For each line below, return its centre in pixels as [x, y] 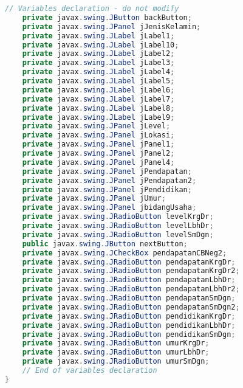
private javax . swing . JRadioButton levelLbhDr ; [118, 226]
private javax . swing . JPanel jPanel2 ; [98, 153]
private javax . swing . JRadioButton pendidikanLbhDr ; [129, 325]
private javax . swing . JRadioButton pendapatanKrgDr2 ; [131, 271]
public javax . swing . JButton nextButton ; [105, 244]
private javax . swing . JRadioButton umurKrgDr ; [116, 343]
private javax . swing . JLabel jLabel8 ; [98, 108]
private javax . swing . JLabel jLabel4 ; [98, 72]
